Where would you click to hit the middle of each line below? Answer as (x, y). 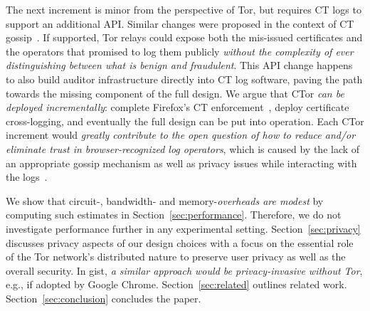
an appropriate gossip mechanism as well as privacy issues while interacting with (181, 163)
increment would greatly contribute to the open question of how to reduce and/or (181, 135)
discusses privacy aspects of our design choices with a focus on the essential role (180, 242)
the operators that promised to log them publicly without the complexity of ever (180, 51)
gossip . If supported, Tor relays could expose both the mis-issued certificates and (184, 37)
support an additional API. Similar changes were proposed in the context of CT (180, 23)
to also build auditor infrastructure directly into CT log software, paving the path (184, 79)
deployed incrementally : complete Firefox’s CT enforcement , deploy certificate (178, 107)
